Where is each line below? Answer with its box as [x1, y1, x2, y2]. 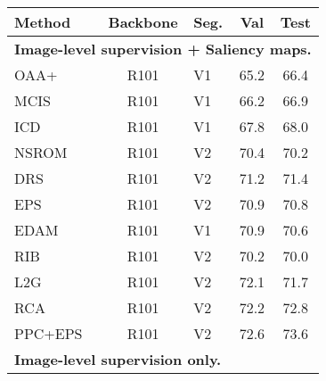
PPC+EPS [14, 323, 83, 344]
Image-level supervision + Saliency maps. [14, 38, 312, 59]
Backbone [108, 12, 178, 32]
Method [14, 12, 71, 32]
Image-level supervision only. [14, 349, 222, 369]
